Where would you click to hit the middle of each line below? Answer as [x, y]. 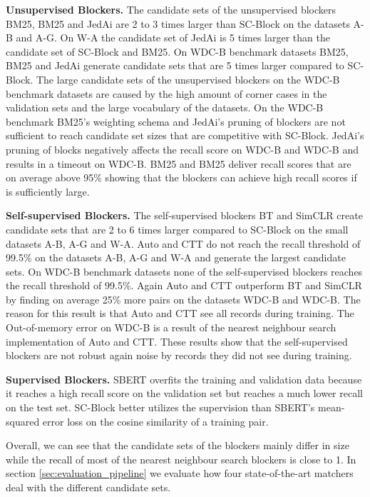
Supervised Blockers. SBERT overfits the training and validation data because [184, 379]
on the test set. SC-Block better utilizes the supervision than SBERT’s [160, 407]
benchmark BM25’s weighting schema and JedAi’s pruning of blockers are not [176, 121]
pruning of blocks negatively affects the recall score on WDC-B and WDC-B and [182, 149]
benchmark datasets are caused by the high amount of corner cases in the [166, 93]
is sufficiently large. [48, 191]
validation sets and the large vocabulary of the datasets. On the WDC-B [165, 107]
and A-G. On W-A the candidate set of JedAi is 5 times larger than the [173, 37]
